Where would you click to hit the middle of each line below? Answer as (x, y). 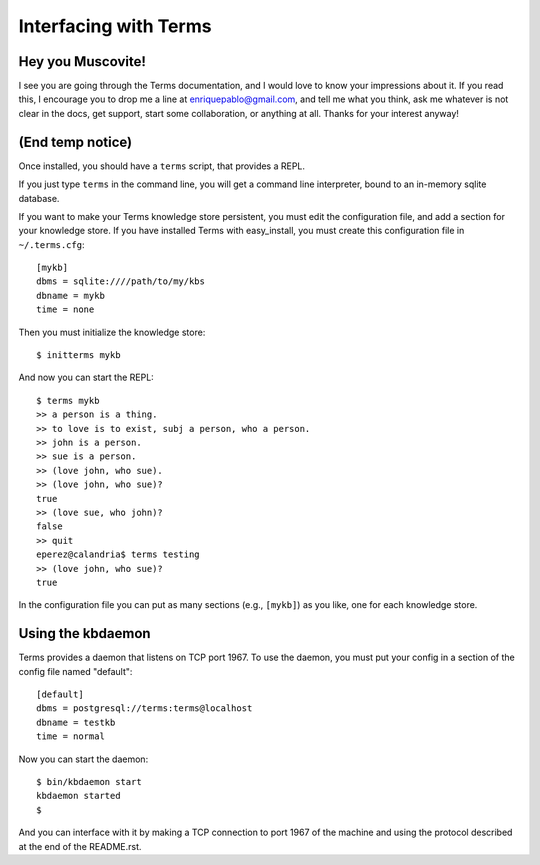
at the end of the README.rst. (80, 846)
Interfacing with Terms (115, 26)
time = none (65, 309)
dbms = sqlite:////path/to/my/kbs (120, 281)
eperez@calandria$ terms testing (118, 554)
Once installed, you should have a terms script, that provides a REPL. (161, 166)
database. (39, 198)
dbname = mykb (70, 295)
